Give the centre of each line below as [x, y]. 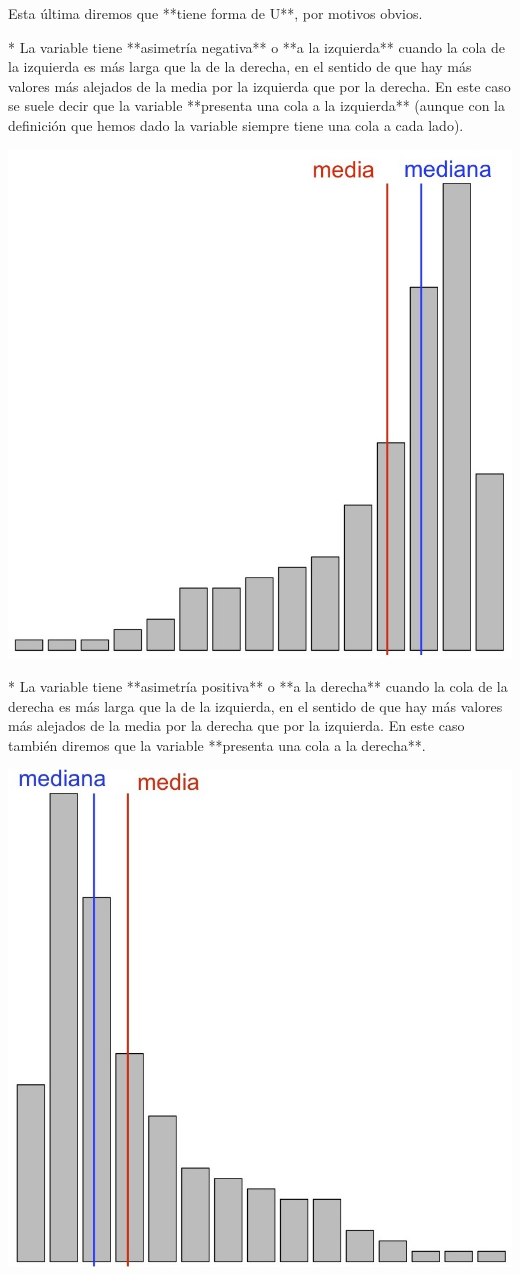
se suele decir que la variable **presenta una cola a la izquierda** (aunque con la [256, 105]
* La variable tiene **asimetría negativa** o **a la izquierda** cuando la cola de [256, 46]
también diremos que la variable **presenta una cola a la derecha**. [217, 744]
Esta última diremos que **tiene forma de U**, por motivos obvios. [215, 13]
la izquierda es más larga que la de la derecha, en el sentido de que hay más [240, 66]
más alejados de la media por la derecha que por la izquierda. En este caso [236, 725]
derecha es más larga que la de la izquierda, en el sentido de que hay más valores [255, 705]
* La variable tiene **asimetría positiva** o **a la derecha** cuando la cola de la [258, 686]
